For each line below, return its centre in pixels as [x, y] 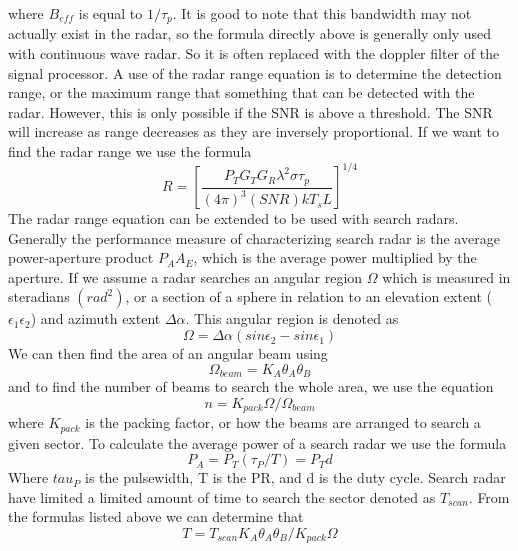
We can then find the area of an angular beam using [168, 353]
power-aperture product [81, 257]
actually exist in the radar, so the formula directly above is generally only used [250, 33]
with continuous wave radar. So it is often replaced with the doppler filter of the [254, 53]
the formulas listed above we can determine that [156, 516]
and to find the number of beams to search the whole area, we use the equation [251, 386]
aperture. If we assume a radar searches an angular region [185, 276]
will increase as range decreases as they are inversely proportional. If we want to [254, 131]
